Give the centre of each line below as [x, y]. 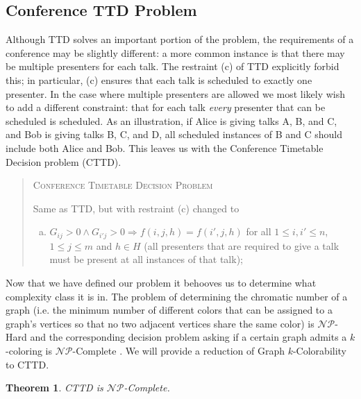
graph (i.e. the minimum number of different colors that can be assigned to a [169, 310]
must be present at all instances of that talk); [146, 259]
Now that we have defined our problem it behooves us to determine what [161, 282]
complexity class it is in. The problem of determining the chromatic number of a [177, 296]
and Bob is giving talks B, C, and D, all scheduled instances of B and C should [174, 134]
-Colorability [320, 350]
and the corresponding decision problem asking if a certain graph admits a [188, 337]
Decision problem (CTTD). [64, 161]
